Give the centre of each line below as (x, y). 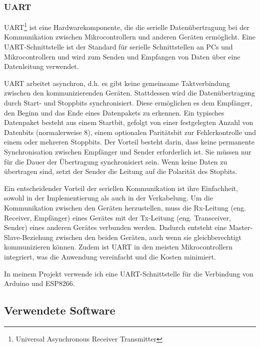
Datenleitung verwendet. (41, 66)
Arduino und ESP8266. (39, 283)
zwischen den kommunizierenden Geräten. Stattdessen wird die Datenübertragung (130, 93)
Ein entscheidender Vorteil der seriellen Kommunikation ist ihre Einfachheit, (121, 188)
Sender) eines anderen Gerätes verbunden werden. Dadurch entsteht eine (115, 227)
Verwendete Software (60, 310)
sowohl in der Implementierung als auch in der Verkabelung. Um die (108, 198)
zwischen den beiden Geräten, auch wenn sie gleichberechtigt (148, 237)
